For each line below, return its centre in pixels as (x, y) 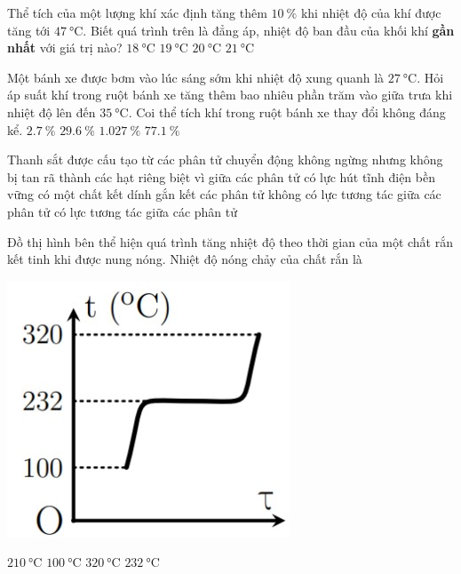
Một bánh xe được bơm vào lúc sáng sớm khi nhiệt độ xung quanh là (196, 77)
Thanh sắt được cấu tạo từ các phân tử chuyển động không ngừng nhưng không (225, 159)
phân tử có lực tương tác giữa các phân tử (123, 211)
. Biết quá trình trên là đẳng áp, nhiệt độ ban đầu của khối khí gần (269, 30)
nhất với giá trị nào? (65, 48)
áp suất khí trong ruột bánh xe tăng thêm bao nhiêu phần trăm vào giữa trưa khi (230, 95)
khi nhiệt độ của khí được (371, 12)
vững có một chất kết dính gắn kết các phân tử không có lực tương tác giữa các (224, 194)
